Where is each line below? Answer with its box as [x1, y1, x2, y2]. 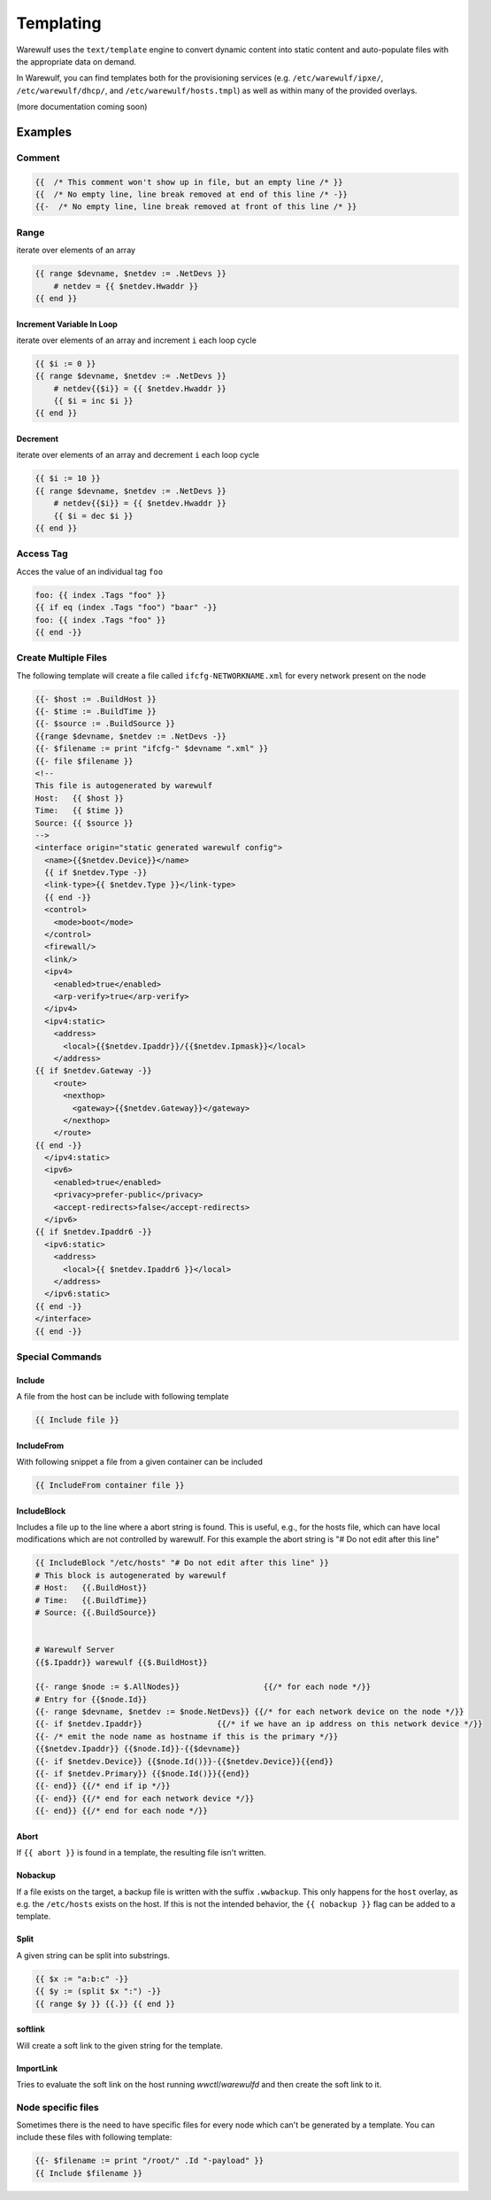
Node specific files [16, 2101, 99, 2113]
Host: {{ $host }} [35, 793, 124, 803]
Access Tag [16, 547, 68, 560]
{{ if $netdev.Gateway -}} [35, 1065, 152, 1076]
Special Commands [16, 1351, 102, 1363]
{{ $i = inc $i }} [53, 396, 134, 407]
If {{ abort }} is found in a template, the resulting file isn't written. [16, 1848, 266, 1858]
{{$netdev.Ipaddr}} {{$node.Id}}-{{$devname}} [35, 1744, 241, 1754]
